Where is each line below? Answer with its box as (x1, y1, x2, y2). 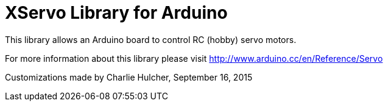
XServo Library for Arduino (5, 2, 228, 23)
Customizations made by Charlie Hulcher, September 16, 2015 (5, 71, 253, 82)
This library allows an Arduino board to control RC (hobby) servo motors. (5, 34, 297, 45)
